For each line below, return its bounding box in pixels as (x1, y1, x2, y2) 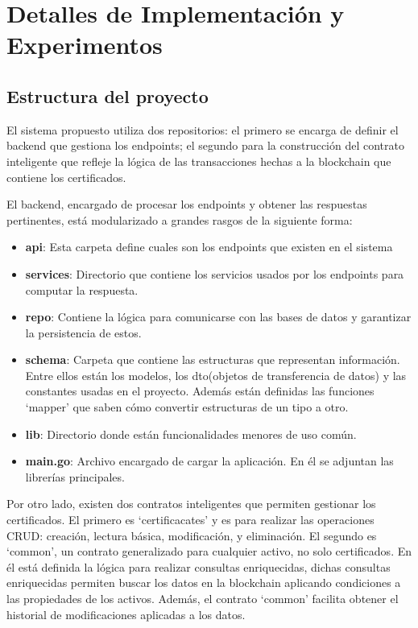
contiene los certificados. (6, 168, 126, 185)
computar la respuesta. (25, 281, 139, 298)
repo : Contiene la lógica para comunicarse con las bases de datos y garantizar (25, 308, 412, 325)
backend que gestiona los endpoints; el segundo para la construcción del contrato (6, 137, 405, 154)
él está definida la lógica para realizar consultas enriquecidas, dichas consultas (6, 558, 391, 575)
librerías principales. (25, 468, 125, 485)
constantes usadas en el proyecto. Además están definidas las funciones (25, 382, 375, 399)
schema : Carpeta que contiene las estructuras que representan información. (25, 351, 400, 368)
